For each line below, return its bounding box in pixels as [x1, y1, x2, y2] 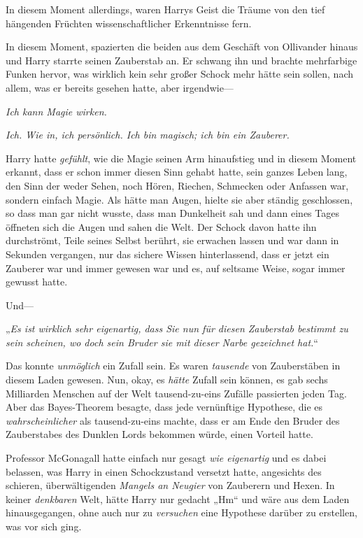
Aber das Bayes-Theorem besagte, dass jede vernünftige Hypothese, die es [6, 399, 323, 414]
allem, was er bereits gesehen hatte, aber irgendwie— [6, 80, 234, 94]
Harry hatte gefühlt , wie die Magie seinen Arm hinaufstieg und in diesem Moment [6, 150, 357, 165]
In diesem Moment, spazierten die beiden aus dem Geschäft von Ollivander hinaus [6, 39, 358, 54]
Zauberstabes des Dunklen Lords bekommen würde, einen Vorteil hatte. [6, 427, 313, 441]
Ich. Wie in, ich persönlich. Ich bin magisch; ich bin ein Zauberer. [6, 127, 290, 142]
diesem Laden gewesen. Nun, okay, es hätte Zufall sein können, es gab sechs [6, 372, 328, 387]
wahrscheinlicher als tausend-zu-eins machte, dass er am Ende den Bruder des [6, 413, 340, 427]
